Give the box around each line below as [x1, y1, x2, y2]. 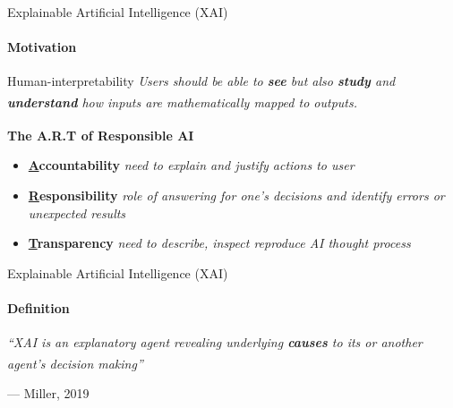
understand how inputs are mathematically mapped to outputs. [7, 92, 357, 111]
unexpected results [28, 203, 126, 222]
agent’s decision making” [7, 353, 143, 372]
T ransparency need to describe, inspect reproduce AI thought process [28, 234, 411, 252]
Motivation [7, 38, 77, 56]
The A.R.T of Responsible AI [7, 125, 194, 144]
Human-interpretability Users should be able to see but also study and [7, 72, 396, 90]
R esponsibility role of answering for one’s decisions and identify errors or [28, 186, 445, 205]
